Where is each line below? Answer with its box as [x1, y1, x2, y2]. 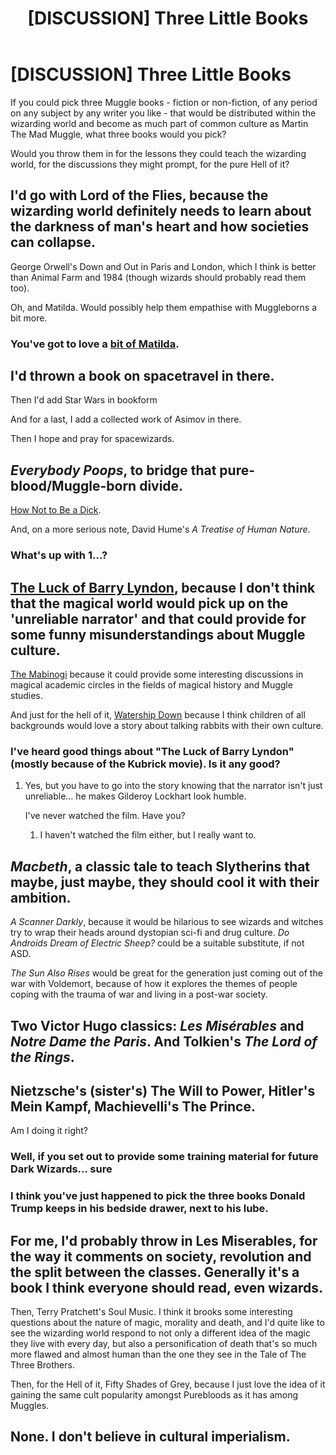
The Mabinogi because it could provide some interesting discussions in [10, 668, 304, 681]
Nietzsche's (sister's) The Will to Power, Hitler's [10, 1082, 316, 1099]
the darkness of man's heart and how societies [10, 218, 310, 236]
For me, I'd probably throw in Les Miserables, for [10, 1232, 318, 1249]
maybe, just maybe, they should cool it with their [10, 873, 320, 891]
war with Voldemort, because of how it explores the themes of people [10, 978, 298, 990]
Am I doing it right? [10, 1125, 89, 1137]
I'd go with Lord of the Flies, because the [10, 187, 269, 204]
